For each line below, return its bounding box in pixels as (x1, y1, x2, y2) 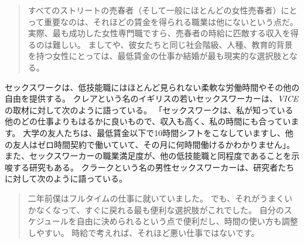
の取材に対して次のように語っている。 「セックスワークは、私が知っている (5, 103, 293, 116)
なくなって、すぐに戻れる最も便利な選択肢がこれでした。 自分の (36, 203, 284, 216)
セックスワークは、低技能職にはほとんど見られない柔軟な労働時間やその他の (5, 81, 300, 93)
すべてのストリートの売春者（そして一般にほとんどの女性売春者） (28, 4, 281, 16)
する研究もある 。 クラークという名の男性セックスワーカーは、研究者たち (12, 161, 295, 173)
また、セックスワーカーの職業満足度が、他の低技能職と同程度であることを (5, 150, 292, 162)
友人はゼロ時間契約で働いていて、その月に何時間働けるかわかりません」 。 (12, 138, 295, 150)
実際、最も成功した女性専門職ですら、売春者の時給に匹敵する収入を (28, 27, 291, 39)
